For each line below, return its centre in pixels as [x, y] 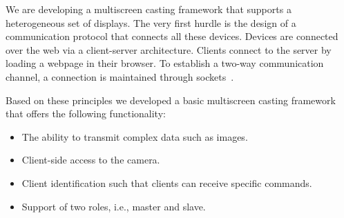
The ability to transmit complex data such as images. [135, 136]
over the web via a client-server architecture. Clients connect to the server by [169, 49]
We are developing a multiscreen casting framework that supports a [149, 9]
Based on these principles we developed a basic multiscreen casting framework [171, 100]
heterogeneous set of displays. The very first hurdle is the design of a [151, 22]
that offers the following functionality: [86, 113]
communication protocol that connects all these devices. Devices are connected [172, 36]
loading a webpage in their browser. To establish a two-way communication [165, 63]
